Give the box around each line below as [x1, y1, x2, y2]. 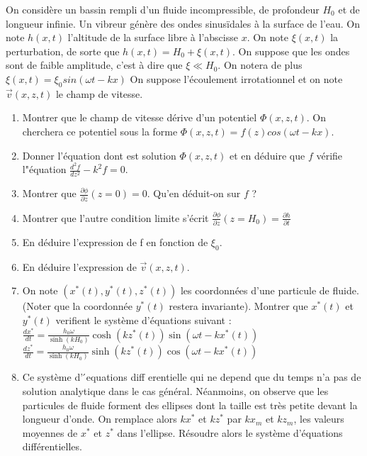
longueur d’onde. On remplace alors [22, 411, 177, 426]
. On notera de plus [218, 57, 303, 72]
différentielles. [22, 439, 82, 454]
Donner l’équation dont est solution [22, 148, 176, 162]
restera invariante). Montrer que [169, 299, 308, 313]
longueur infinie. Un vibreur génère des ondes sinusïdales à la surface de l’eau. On [6, 16, 361, 30]
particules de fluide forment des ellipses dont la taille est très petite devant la [22, 397, 358, 412]
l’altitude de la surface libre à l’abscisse [67, 30, 238, 45]
